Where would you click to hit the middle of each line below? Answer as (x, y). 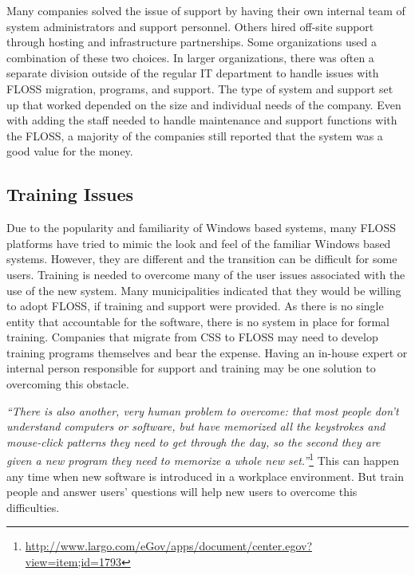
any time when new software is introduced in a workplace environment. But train (205, 476)
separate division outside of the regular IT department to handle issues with (193, 73)
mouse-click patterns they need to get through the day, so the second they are (194, 441)
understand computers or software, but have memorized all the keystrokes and (196, 426)
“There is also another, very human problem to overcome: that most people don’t (203, 410)
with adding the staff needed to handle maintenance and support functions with (202, 120)
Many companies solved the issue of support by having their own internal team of (206, 10)
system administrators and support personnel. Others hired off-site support (190, 26)
